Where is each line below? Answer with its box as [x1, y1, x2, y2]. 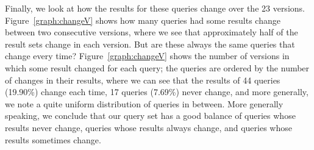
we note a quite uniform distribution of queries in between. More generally [5, 97, 284, 110]
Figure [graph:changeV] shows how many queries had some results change [5, 13, 280, 26]
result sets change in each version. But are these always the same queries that [5, 37, 295, 50]
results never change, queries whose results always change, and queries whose [5, 121, 292, 134]
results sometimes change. [5, 133, 101, 146]
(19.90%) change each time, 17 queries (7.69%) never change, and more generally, [5, 85, 309, 98]
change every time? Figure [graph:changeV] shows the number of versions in [5, 49, 290, 62]
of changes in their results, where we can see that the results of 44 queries [5, 73, 280, 86]
